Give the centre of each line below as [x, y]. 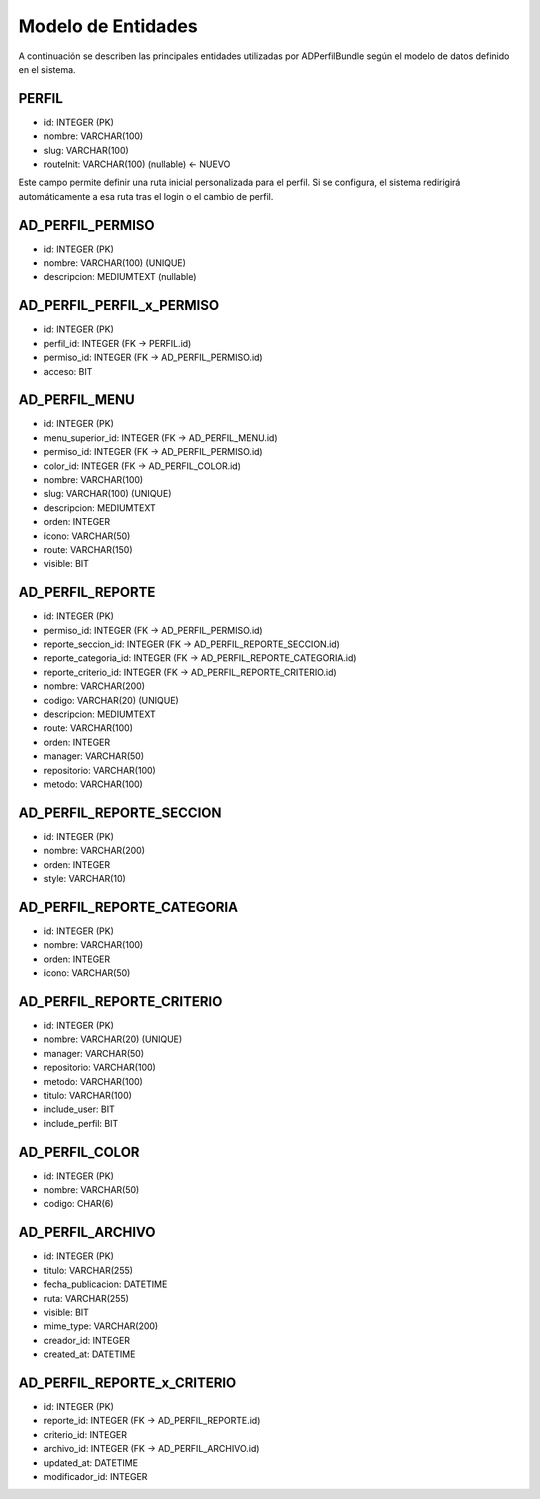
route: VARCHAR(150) [88, 549]
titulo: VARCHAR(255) [88, 1270]
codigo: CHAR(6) [78, 1204]
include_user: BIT [79, 1109]
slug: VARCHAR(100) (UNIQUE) [107, 494]
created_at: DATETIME [89, 1354]
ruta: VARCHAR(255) [86, 1298]
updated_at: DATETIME [91, 1462]
